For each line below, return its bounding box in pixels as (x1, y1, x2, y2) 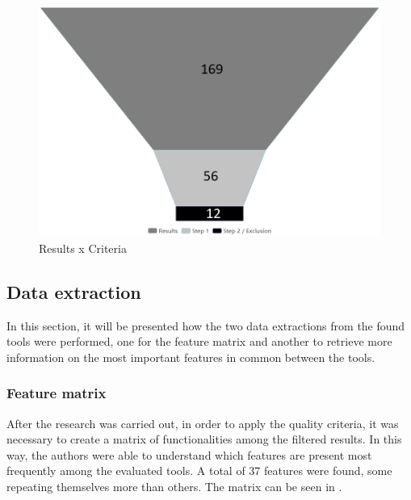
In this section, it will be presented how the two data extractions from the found (6, 317, 405, 334)
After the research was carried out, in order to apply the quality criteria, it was (6, 414, 399, 431)
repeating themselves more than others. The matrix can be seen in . (6, 477, 342, 494)
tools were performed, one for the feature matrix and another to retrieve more (6, 333, 392, 350)
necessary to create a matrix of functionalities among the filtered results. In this (6, 431, 402, 447)
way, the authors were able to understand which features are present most (6, 446, 372, 463)
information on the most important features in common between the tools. (6, 348, 375, 365)
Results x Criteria (39, 239, 127, 256)
